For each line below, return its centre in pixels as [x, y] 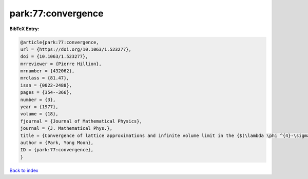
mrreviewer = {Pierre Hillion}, [61, 64]
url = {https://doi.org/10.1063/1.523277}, [76, 49]
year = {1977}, [39, 107]
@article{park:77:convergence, [60, 42]
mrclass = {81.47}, [45, 78]
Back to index [24, 170]
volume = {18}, [39, 114]
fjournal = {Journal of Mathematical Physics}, [81, 121]
